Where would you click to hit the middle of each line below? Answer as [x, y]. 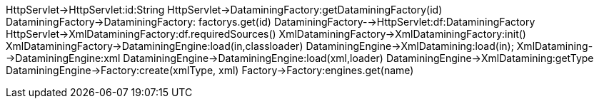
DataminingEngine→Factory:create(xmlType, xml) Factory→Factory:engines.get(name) [210, 70]
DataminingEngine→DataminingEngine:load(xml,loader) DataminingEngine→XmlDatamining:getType [358, 58]
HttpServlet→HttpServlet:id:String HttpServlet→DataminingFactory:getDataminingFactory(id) [224, 10]
